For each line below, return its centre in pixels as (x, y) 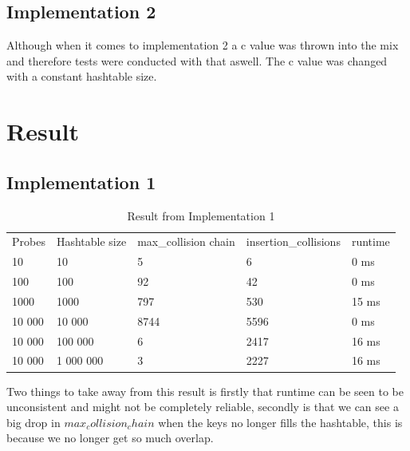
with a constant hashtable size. (82, 76)
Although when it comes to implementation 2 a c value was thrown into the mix (203, 45)
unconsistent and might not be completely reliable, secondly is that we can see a (203, 407)
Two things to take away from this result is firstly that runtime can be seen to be (205, 391)
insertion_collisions (293, 241)
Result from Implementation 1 (201, 215)
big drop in (34, 422)
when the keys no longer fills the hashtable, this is (280, 422)
